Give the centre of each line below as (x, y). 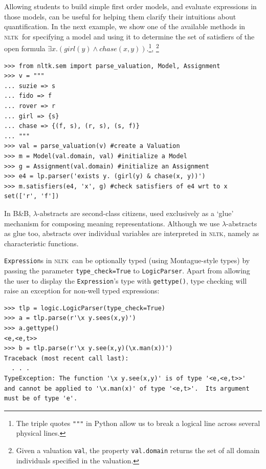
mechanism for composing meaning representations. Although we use (112, 223)
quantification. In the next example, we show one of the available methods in (125, 26)
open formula (25, 48)
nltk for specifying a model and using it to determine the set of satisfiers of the (129, 36)
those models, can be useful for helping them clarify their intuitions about (120, 16)
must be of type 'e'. (41, 399)
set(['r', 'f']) (32, 196)
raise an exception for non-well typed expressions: (82, 291)
